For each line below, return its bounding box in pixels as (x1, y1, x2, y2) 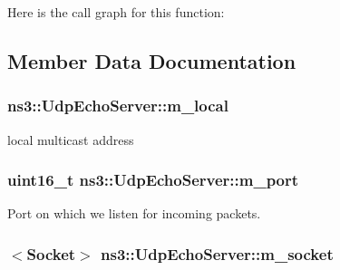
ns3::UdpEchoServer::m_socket (101, 242, 334, 265)
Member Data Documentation (7, 46, 296, 74)
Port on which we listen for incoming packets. (7, 204, 261, 223)
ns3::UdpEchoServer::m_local (7, 94, 228, 117)
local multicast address (7, 130, 134, 149)
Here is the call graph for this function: (7, 3, 225, 21)
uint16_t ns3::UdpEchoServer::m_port (7, 169, 299, 191)
